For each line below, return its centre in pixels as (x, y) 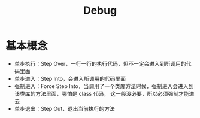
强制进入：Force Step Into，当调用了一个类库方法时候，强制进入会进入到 (104, 86)
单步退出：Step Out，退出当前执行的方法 (64, 108)
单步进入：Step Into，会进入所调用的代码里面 (70, 78)
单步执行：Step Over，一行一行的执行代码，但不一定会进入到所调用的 (100, 63)
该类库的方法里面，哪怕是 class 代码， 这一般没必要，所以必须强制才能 (101, 93)
